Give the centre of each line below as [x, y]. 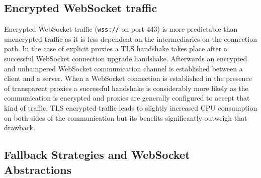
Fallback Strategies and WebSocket [97, 155]
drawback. [20, 127]
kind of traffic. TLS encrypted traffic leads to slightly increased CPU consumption [131, 108]
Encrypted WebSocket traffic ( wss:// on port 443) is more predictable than [121, 29]
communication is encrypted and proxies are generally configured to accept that [127, 98]
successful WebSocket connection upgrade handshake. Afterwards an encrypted [126, 59]
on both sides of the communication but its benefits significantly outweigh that [126, 117]
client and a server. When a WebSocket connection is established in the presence [128, 78]
